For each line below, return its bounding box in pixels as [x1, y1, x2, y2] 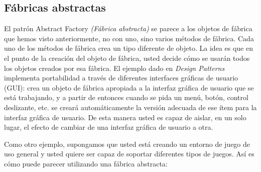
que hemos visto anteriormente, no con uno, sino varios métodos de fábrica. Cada [4, 33, 254, 43]
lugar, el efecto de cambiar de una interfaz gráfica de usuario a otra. [4, 122, 213, 132]
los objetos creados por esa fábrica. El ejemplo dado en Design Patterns [4, 62, 225, 73]
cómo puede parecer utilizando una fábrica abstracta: [4, 158, 168, 168]
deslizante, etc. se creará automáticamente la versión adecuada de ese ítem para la [4, 102, 257, 112]
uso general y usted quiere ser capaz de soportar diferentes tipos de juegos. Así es [4, 148, 254, 159]
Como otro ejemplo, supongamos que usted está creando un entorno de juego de [4, 138, 250, 149]
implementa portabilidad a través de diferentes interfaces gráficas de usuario [4, 72, 238, 83]
